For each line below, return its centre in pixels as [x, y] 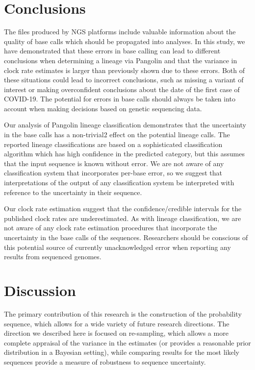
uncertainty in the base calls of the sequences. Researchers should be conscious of [126, 237]
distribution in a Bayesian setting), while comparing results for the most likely [122, 352]
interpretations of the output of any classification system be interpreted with [119, 183]
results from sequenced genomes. [53, 257]
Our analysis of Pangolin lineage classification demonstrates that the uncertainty [125, 125]
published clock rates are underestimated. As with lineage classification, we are [123, 218]
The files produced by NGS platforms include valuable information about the [120, 32]
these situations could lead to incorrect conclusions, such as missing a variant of [124, 80]
